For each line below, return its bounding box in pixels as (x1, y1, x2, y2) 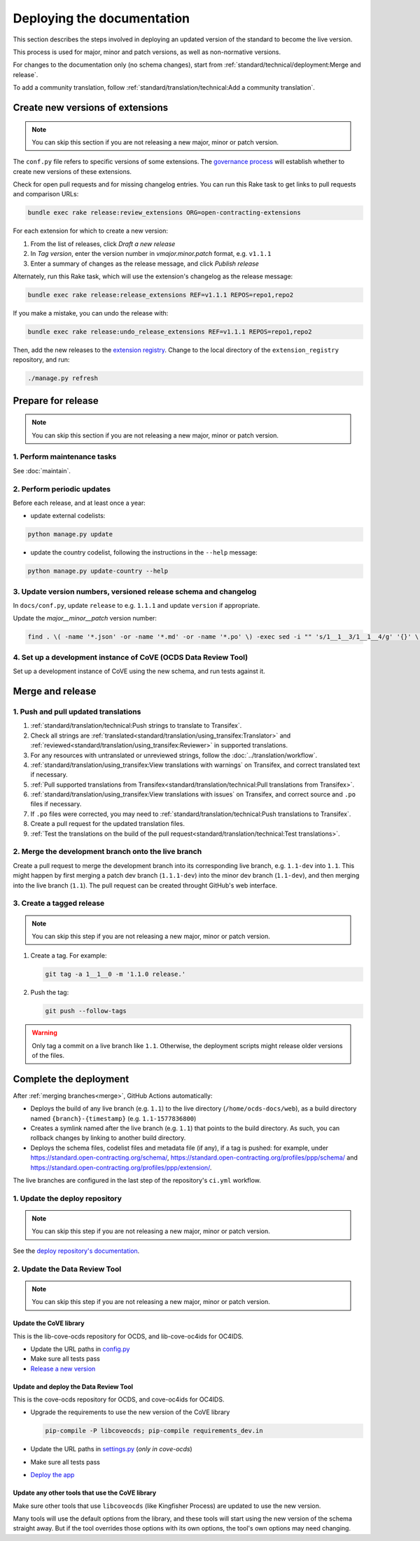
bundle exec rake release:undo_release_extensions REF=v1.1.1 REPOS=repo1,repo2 (27, 327, 312, 336)
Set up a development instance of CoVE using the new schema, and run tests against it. (13, 667, 265, 676)
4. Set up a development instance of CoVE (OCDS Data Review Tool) (13, 652, 248, 662)
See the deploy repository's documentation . (13, 1247, 140, 1255)
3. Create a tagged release (13, 898, 105, 908)
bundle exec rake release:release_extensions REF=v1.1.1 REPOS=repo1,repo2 (27, 291, 294, 299)
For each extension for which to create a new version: (13, 226, 168, 235)
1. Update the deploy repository (13, 1193, 122, 1203)
